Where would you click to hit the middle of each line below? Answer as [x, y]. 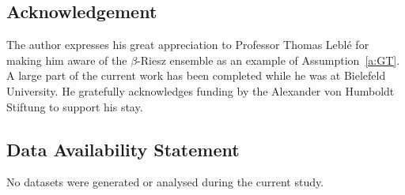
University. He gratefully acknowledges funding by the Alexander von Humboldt [201, 90]
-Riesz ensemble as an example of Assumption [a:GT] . [269, 60]
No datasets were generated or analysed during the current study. [165, 182]
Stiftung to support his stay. [75, 106]
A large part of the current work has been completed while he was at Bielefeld [196, 75]
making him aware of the [67, 60]
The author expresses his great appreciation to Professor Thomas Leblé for [188, 45]
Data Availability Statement [123, 149]
